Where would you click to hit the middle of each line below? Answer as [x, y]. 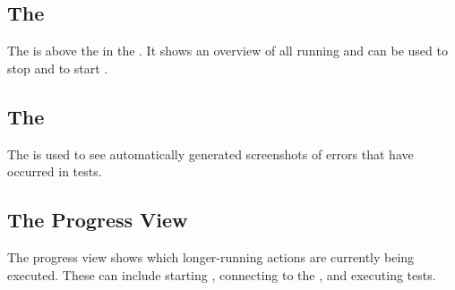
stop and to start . [58, 68]
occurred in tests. [55, 171]
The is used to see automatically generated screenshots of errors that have [210, 154]
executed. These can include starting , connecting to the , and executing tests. [222, 274]
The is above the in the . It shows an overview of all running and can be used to [227, 51]
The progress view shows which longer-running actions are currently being [211, 256]
